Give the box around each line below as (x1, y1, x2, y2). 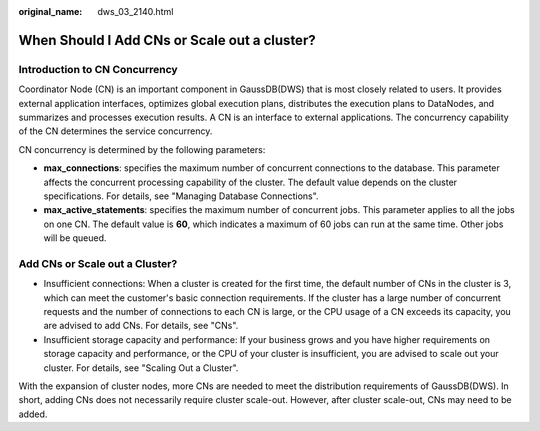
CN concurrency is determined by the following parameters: (18, 143, 266, 155)
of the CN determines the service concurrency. (18, 125, 213, 137)
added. (18, 408, 48, 420)
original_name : (18, 6, 83, 17)
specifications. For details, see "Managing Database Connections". (43, 190, 319, 202)
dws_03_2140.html (97, 6, 174, 17)
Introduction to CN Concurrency (18, 62, 179, 76)
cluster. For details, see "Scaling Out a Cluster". (43, 361, 239, 374)
